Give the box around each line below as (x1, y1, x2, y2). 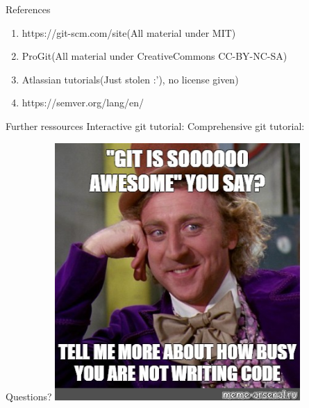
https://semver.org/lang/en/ (22, 95, 144, 110)
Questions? (6, 389, 52, 403)
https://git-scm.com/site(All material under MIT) (22, 25, 236, 40)
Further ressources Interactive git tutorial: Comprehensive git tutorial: (6, 118, 305, 133)
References (6, 2, 51, 16)
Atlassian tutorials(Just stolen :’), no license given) (22, 72, 239, 86)
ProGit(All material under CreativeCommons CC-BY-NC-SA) (22, 49, 287, 63)
